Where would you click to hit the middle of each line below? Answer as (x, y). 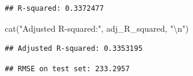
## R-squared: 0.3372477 (54, 8)
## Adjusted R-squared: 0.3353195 (74, 49)
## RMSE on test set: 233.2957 (67, 69)
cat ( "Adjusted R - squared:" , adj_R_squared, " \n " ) (97, 28)
